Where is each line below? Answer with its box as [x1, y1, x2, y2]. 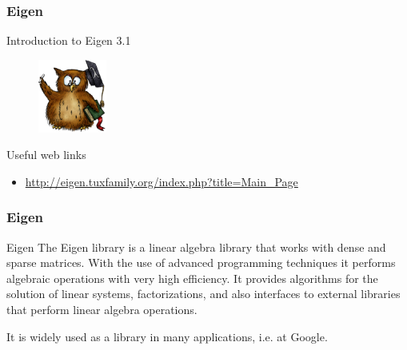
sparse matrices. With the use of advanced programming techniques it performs [6, 254, 396, 271]
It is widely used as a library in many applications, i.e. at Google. [6, 328, 328, 344]
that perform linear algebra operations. [6, 301, 198, 318]
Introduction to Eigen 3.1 [6, 32, 131, 49]
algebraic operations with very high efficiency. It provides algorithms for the [6, 269, 378, 286]
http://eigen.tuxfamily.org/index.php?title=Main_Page [25, 173, 298, 189]
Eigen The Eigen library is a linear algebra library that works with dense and [6, 238, 386, 255]
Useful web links [6, 146, 86, 163]
